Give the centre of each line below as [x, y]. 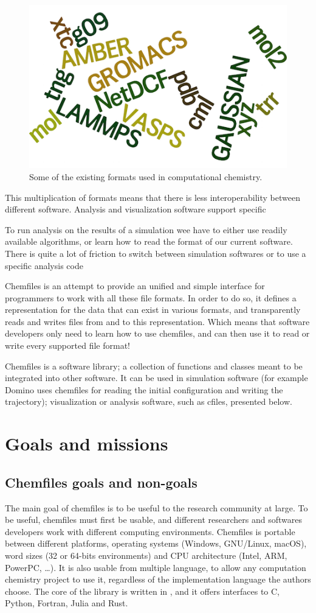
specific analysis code [44, 265]
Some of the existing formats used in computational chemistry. [146, 176]
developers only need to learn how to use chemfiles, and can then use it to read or [157, 333]
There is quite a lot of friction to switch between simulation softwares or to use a [156, 253]
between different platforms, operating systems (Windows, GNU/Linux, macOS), [156, 543]
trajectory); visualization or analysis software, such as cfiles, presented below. [149, 401]
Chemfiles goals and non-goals [101, 482]
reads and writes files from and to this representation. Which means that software [157, 321]
